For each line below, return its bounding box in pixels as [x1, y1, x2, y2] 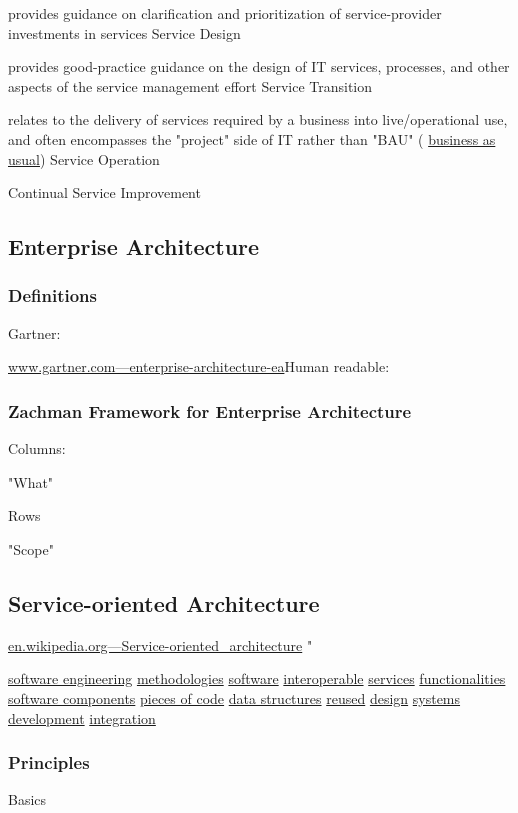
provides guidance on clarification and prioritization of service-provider [8, 3, 442, 23]
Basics [8, 789, 47, 810]
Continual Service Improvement [8, 182, 201, 203]
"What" [8, 471, 54, 492]
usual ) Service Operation [8, 148, 160, 169]
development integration [8, 707, 156, 728]
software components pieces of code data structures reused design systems [8, 687, 461, 708]
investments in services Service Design [8, 22, 241, 43]
